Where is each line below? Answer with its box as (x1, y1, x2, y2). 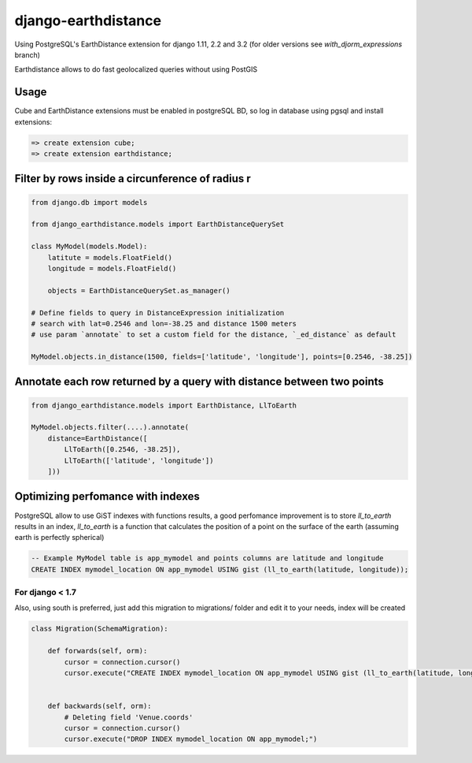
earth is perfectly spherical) (14, 533, 105, 542)
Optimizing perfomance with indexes (14, 489, 200, 504)
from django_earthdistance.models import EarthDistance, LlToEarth (31, 400, 297, 410)
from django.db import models (31, 198, 148, 207)
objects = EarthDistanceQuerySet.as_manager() (47, 286, 231, 295)
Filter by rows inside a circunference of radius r (14, 172, 251, 185)
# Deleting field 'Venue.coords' (64, 713, 194, 721)
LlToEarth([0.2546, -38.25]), (64, 445, 181, 454)
